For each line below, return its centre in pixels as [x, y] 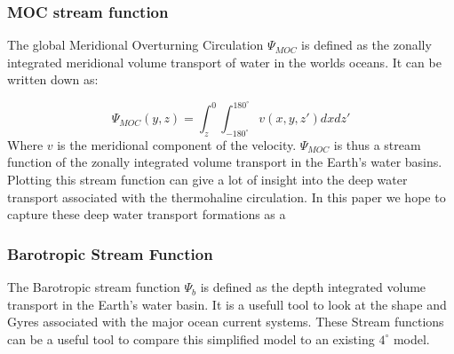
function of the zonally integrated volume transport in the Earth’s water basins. [225, 162]
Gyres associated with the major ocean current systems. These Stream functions [226, 322]
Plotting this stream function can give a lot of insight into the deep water [207, 180]
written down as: [53, 79]
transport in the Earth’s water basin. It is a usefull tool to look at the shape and [227, 304]
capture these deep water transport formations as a [147, 214]
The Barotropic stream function [94, 287]
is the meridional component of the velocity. [177, 144]
